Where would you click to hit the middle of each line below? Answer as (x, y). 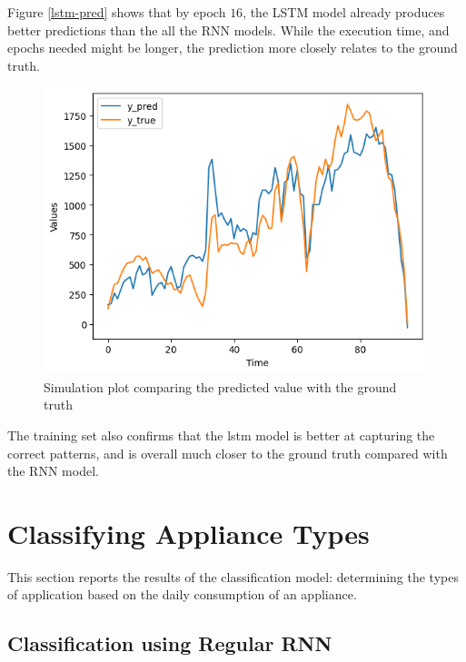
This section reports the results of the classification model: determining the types (233, 576)
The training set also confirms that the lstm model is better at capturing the (221, 435)
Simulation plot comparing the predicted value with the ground (220, 386)
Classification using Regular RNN (170, 643)
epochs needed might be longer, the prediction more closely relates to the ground (233, 48)
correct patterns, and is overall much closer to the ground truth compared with (228, 453)
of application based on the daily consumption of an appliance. (182, 594)
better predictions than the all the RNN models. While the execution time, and (228, 30)
